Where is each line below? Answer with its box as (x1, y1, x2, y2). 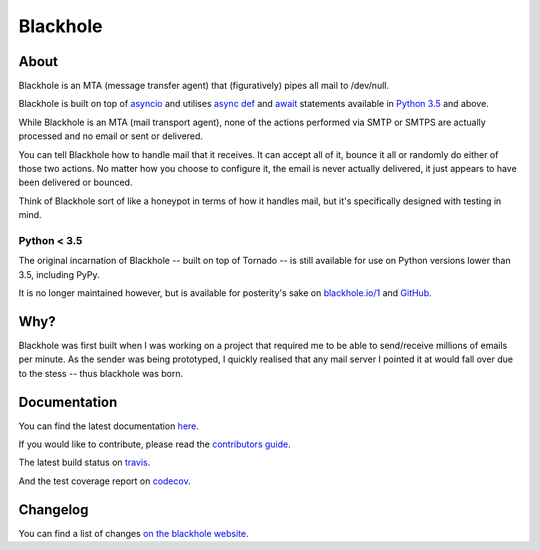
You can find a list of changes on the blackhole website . (18, 527, 249, 539)
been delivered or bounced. (18, 176, 133, 189)
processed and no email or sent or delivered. (18, 130, 204, 142)
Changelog (18, 501, 89, 518)
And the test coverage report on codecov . (18, 475, 191, 487)
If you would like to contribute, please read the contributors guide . (18, 438, 292, 450)
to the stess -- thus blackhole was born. (18, 367, 184, 379)
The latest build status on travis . (18, 456, 151, 469)
